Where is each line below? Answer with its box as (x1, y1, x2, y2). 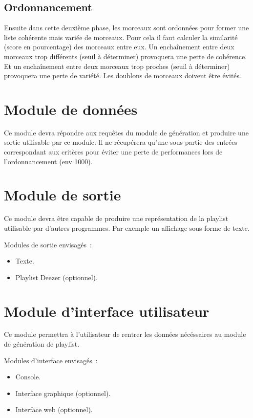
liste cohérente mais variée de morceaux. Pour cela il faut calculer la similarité (4, 32, 238, 42)
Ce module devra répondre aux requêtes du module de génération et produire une (4, 127, 249, 137)
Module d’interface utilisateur (4, 301, 210, 321)
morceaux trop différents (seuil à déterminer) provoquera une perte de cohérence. (4, 51, 247, 61)
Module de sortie (4, 185, 121, 205)
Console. (15, 372, 41, 382)
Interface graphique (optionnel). (15, 388, 111, 398)
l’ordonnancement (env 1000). (4, 156, 93, 166)
